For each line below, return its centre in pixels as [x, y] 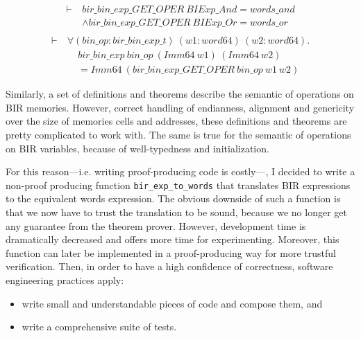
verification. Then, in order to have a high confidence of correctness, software [169, 266]
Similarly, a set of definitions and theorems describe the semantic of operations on [180, 94]
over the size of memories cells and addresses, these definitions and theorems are [176, 121]
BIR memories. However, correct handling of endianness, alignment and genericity [180, 107]
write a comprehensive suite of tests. [99, 327]
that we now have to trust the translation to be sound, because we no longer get [176, 212]
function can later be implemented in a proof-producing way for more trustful [171, 252]
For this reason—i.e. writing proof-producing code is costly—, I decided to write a [180, 171]
